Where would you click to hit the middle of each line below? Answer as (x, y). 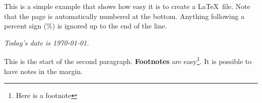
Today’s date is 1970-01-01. (47, 42)
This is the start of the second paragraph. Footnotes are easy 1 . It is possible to (128, 60)
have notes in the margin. (44, 71)
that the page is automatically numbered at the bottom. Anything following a (124, 16)
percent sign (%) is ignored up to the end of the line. (86, 26)
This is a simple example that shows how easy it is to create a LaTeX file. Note (127, 6)
